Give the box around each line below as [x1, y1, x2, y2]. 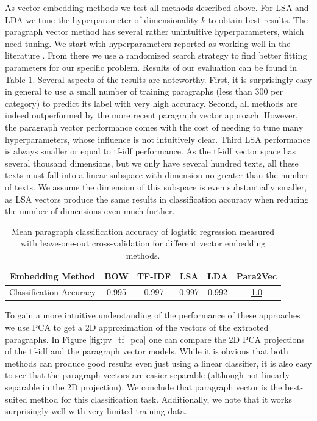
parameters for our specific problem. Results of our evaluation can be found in [5, 60, 297, 73]
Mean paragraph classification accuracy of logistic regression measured [11, 225, 275, 237]
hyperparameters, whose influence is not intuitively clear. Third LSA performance [5, 132, 310, 145]
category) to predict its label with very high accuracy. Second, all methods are [5, 96, 298, 109]
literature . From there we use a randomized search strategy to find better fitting [5, 49, 307, 62]
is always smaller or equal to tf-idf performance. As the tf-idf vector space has [5, 145, 296, 157]
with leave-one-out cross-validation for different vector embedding [20, 237, 266, 250]
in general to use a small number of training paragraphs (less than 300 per [5, 85, 283, 98]
